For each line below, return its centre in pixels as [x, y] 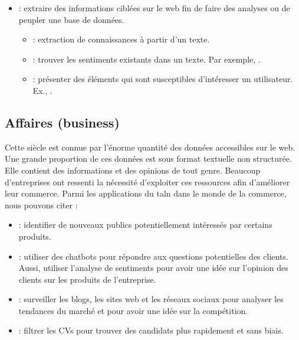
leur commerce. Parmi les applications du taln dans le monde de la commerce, [146, 193]
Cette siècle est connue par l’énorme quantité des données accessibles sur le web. [150, 147]
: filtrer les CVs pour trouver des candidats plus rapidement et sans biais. [151, 330]
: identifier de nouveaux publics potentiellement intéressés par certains [145, 225]
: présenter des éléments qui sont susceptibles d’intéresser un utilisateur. [163, 79]
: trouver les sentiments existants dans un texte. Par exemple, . [147, 59]
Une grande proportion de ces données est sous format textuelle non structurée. [148, 158]
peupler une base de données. [71, 19]
